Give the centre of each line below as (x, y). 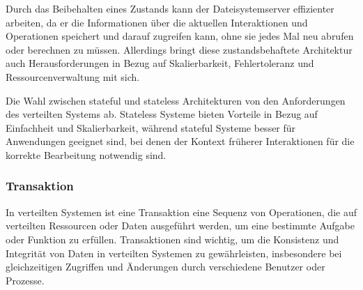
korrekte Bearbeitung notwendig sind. (86, 154)
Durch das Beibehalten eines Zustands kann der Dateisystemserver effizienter (170, 8)
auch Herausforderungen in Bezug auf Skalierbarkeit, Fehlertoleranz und (160, 63)
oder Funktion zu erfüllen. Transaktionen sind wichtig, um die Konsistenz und (172, 239)
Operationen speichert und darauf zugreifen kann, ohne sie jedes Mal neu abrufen (180, 36)
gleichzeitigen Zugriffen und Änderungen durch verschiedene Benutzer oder (165, 267)
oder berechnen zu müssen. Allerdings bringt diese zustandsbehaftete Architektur (179, 49)
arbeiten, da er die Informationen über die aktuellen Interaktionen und (157, 22)
